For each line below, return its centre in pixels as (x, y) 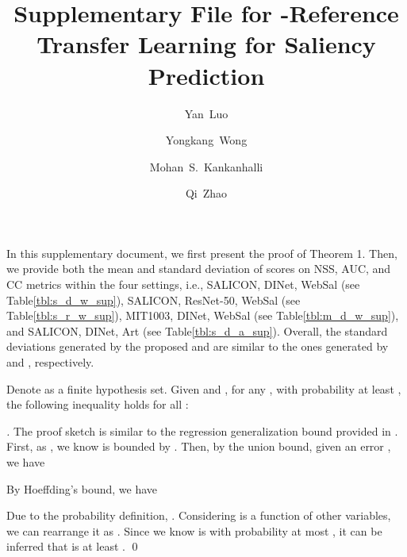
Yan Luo (206, 113)
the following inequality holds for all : (98, 404)
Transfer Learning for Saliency (206, 44)
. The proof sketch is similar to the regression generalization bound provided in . (202, 430)
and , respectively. (50, 362)
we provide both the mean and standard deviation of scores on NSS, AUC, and (199, 269)
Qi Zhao (206, 193)
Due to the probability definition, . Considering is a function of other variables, (199, 515)
